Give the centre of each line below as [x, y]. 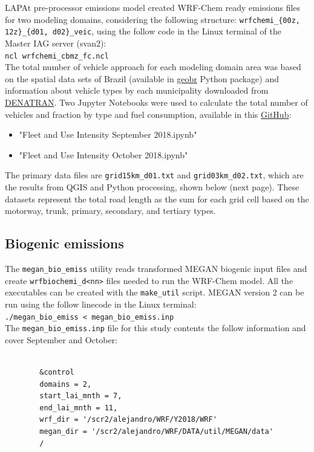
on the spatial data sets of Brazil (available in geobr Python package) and [142, 78]
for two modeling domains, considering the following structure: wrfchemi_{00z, [152, 19]
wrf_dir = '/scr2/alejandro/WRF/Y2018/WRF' [128, 420]
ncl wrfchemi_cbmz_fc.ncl [57, 56]
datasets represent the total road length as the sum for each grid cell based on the [157, 199]
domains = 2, [66, 384]
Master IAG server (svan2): [56, 43]
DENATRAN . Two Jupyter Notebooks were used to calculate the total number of [156, 102]
